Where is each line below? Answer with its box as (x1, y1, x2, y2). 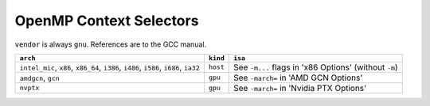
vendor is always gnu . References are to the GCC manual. (14, 40, 207, 49)
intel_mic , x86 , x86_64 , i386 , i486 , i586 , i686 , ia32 (19, 62, 200, 73)
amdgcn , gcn (19, 72, 60, 83)
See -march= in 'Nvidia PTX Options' (233, 82, 367, 93)
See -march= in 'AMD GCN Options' (233, 72, 363, 83)
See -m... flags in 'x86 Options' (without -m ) (233, 62, 398, 73)
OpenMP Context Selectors (14, 12, 199, 29)
